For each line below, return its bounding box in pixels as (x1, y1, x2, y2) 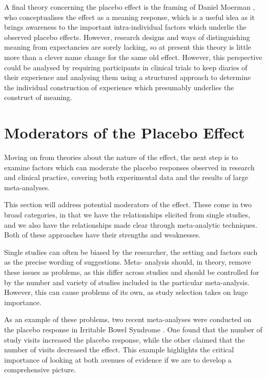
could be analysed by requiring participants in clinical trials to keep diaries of (4, 62, 248, 72)
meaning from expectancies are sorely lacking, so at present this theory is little (4, 42, 252, 52)
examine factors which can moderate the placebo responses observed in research (4, 162, 255, 172)
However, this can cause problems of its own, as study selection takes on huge (4, 287, 248, 297)
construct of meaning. (4, 92, 72, 103)
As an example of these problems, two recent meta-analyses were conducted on (4, 314, 252, 325)
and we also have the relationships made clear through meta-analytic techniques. (4, 219, 257, 230)
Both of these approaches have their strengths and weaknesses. (4, 229, 201, 240)
